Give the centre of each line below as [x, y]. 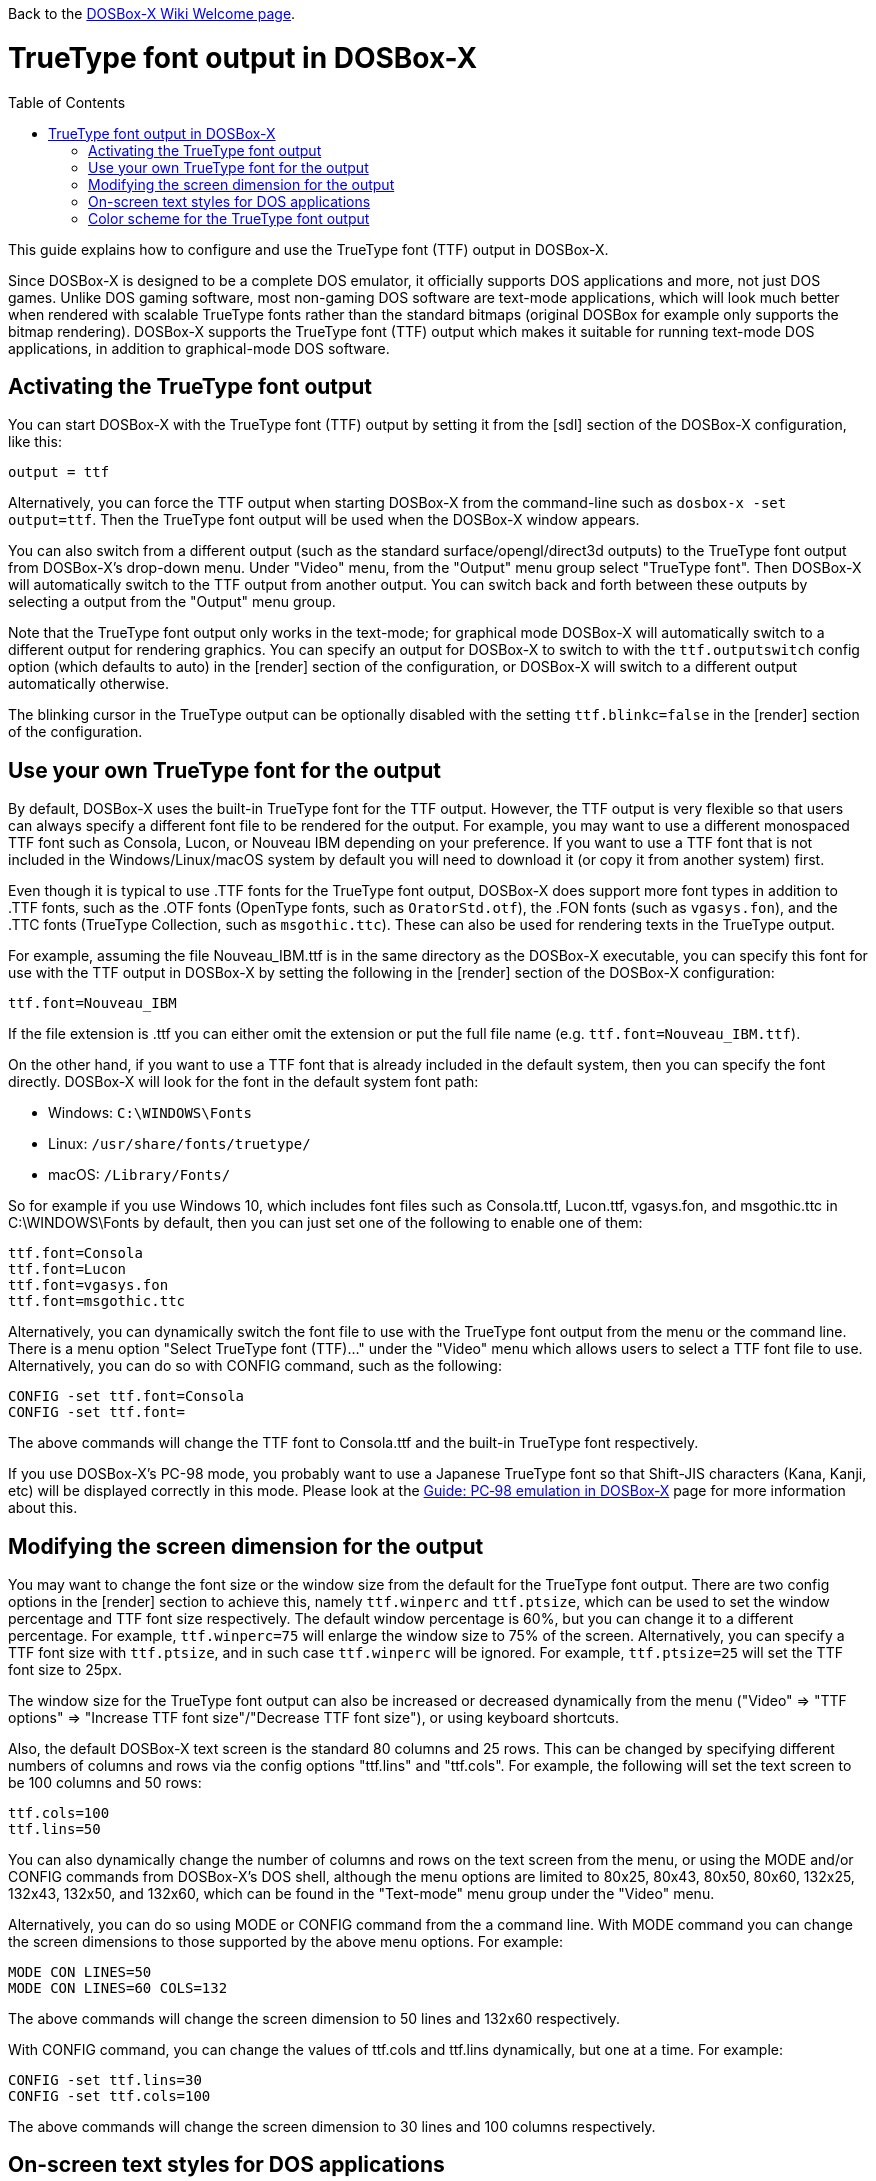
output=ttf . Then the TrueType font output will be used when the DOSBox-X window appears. [324, 520]
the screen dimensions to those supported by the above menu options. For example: [285, 1942]
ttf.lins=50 [54, 1829]
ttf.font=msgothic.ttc [97, 1301]
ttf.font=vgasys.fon [88, 1285]
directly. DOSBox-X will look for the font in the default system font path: [243, 1082]
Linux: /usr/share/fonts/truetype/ [179, 1144]
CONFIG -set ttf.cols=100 [109, 2096]
